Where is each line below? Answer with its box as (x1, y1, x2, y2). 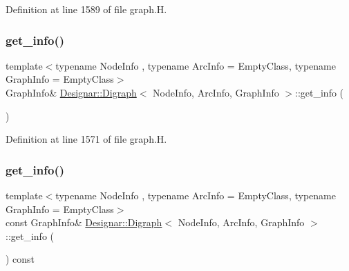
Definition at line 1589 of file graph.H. (6, 2, 167, 16)
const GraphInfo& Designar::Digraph (6, 215, 162, 230)
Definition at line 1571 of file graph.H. (6, 132, 167, 146)
